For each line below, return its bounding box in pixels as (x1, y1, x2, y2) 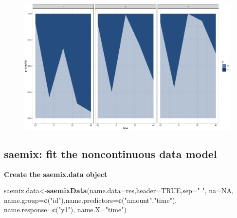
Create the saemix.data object (4, 169, 108, 179)
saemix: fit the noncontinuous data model (4, 146, 217, 161)
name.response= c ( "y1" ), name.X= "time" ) (4, 204, 127, 215)
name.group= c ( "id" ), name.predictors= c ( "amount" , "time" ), (4, 195, 177, 205)
